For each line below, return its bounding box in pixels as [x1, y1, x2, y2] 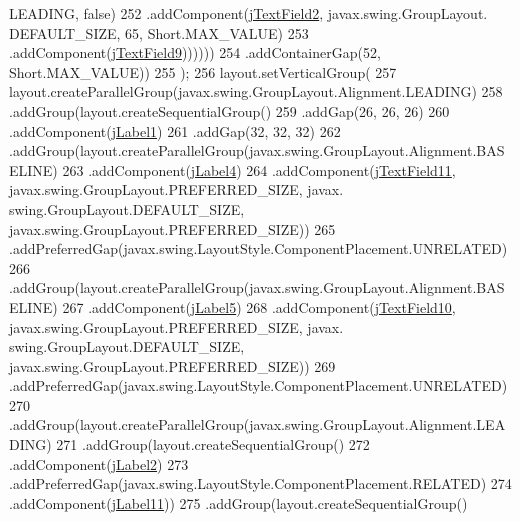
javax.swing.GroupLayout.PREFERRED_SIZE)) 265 [9, 218, 336, 239]
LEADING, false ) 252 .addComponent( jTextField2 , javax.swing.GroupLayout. [9, 3, 488, 23]
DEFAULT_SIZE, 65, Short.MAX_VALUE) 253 [9, 22, 309, 43]
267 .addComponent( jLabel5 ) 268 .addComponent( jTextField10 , [62, 296, 456, 317]
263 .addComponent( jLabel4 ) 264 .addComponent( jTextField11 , [62, 159, 456, 180]
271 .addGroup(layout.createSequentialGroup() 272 [56, 434, 370, 455]
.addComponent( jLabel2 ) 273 [9, 453, 189, 474]
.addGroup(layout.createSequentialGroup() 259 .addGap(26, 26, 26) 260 [9, 100, 450, 121]
